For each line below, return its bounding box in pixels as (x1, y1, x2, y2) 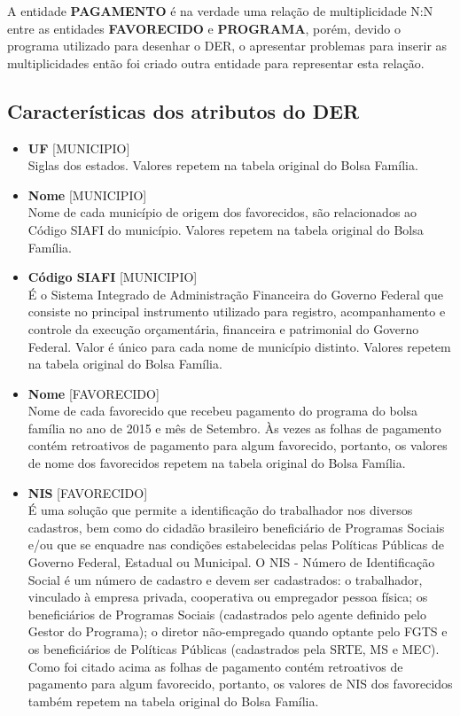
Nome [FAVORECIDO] (27, 384, 160, 402)
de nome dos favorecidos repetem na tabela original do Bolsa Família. (27, 454, 406, 472)
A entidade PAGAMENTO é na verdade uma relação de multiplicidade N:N (7, 2, 433, 19)
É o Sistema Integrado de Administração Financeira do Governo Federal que (27, 284, 443, 303)
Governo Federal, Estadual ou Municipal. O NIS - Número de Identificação (27, 553, 435, 572)
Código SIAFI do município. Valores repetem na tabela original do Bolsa (27, 220, 424, 238)
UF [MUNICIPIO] (27, 138, 130, 157)
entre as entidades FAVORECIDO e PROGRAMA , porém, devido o (7, 19, 401, 37)
